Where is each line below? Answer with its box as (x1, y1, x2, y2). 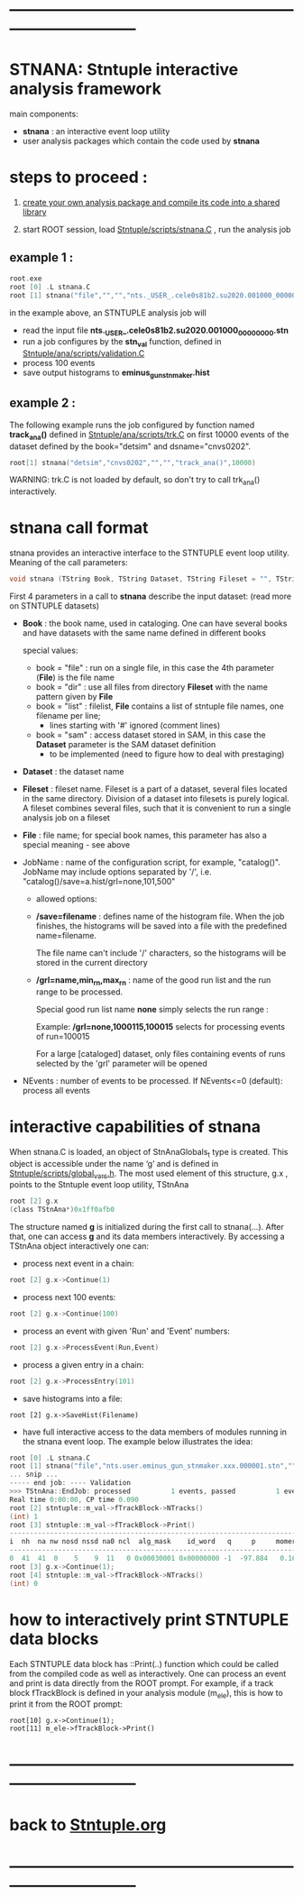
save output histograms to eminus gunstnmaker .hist (22, 367, 210, 380)
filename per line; (35, 710, 101, 720)
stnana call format (9, 518, 149, 538)
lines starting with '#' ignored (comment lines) (49, 719, 221, 730)
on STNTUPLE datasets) (9, 600, 100, 611)
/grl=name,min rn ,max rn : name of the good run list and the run (35, 974, 271, 987)
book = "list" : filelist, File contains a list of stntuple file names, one (35, 701, 284, 711)
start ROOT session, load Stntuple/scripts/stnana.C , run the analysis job (22, 225, 291, 235)
